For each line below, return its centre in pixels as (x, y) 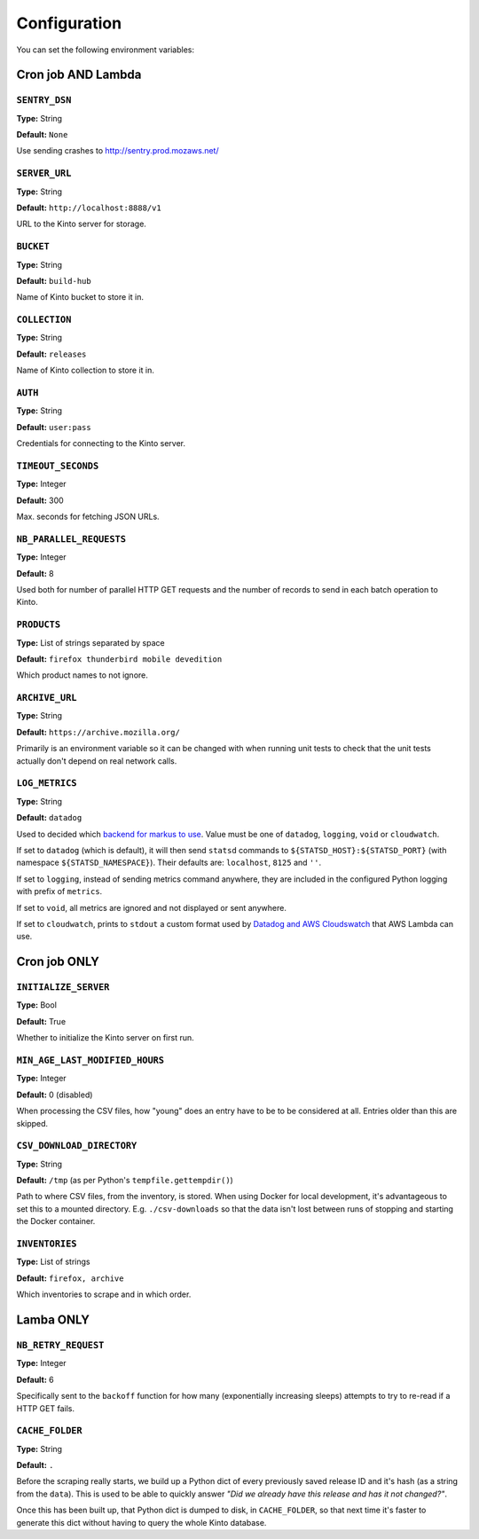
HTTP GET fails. (46, 1408)
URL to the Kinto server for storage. (81, 224)
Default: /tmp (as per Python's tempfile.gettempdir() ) (125, 1181)
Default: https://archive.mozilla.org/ (98, 732)
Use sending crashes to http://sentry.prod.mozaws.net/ (118, 151)
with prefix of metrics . (59, 891)
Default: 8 (35, 573)
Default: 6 (35, 1379)
